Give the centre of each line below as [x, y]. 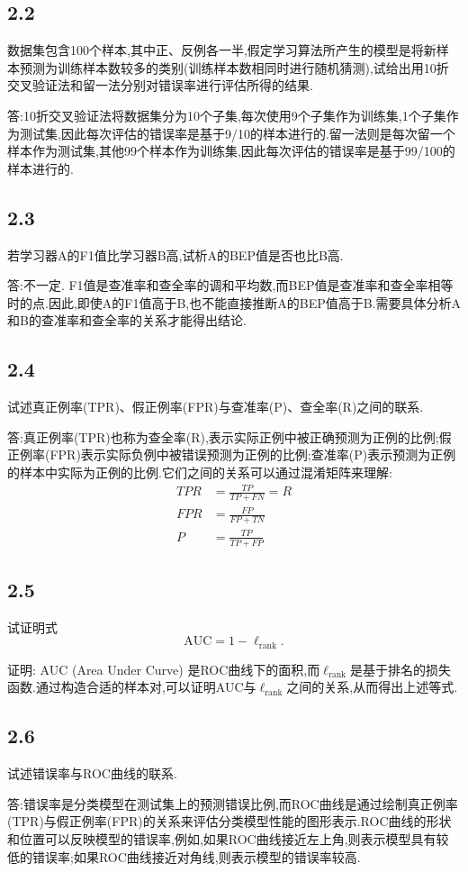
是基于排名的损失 [400, 669]
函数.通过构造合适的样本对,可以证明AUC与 [132, 687]
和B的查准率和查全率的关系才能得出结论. [127, 320]
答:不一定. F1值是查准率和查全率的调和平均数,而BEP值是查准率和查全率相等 [230, 285]
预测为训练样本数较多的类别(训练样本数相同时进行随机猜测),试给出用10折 [234, 67]
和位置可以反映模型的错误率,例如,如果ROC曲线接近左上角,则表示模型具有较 [228, 839]
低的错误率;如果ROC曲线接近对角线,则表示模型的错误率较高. [184, 856]
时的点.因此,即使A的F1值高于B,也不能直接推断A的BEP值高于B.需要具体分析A [234, 302]
